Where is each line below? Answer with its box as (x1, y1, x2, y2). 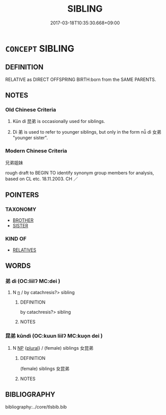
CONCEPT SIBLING (5, 43, 74, 54)
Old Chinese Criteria (5, 106, 57, 113)
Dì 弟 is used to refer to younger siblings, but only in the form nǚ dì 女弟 (12, 129, 162, 135)
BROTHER (12, 217, 34, 223)
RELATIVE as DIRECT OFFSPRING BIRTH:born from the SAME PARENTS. (5, 76, 156, 82)
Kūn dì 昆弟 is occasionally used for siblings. (12, 118, 105, 124)
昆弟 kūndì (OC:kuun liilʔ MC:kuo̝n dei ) (5, 333, 103, 340)
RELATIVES (12, 246, 36, 253)
